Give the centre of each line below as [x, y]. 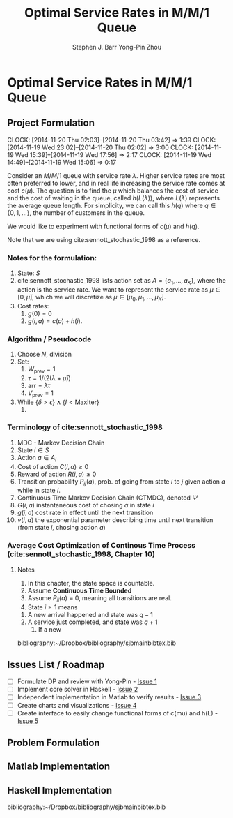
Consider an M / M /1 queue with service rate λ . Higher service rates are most [116, 175]
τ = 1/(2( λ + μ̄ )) [49, 378]
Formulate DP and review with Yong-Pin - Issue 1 [87, 681]
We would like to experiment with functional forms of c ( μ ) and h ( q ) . [103, 226]
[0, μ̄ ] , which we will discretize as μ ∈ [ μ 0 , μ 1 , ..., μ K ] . [91, 298]
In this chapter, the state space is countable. [91, 583]
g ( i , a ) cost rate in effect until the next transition [85, 513]
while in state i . [39, 491]
